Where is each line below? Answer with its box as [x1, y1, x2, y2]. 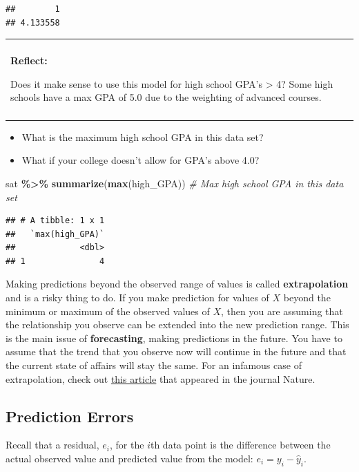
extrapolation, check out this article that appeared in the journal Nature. [6, 371, 316, 386]
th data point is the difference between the [150, 437, 331, 452]
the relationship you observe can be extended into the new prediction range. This [6, 317, 349, 332]
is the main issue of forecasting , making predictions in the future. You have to [6, 330, 342, 345]
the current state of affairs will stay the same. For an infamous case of [6, 358, 302, 372]
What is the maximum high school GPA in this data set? [21, 129, 264, 144]
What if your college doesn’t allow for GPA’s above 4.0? [21, 153, 260, 167]
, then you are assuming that [221, 303, 343, 318]
